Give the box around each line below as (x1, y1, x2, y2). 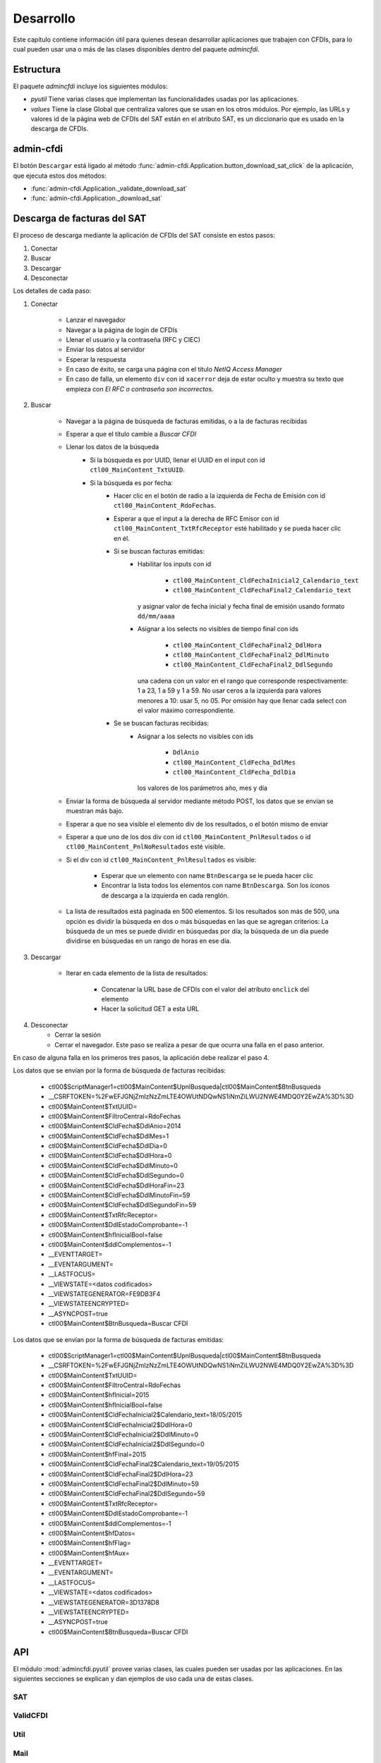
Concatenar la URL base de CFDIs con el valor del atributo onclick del (101, 984, 310, 994)
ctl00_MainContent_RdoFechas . (114, 501, 217, 510)
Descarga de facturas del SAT (13, 212, 147, 225)
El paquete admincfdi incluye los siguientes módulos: (13, 82, 168, 90)
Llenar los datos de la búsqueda (66, 443, 159, 451)
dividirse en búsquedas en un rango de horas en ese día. (66, 937, 232, 945)
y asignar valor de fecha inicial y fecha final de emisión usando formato (138, 602, 345, 610)
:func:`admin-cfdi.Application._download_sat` (30, 194, 163, 202)
